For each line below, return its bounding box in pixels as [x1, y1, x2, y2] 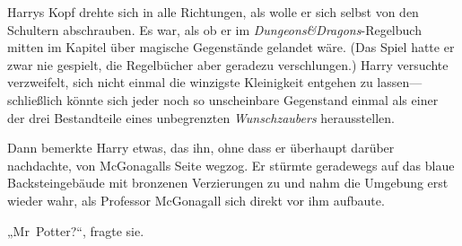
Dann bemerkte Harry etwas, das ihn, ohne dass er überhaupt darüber [7, 138, 395, 157]
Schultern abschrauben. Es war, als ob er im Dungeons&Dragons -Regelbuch [7, 20, 422, 39]
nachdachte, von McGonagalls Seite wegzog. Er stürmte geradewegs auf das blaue [7, 155, 455, 174]
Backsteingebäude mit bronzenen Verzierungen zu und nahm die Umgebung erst [7, 173, 449, 192]
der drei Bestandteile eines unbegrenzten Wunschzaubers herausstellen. [7, 108, 395, 127]
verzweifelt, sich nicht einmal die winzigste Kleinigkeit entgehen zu [7, 73, 373, 92]
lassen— [377, 73, 423, 92]
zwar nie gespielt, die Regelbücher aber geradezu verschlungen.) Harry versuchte [7, 55, 449, 74]
